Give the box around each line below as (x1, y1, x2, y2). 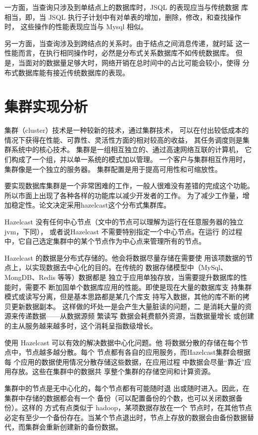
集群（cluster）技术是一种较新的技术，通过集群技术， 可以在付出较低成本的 (4, 125, 249, 135)
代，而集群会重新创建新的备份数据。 (4, 422, 122, 432)
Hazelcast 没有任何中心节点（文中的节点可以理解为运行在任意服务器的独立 (4, 217, 244, 227)
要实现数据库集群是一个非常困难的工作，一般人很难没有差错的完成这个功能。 (4, 180, 254, 191)
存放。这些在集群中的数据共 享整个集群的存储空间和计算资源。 (11, 366, 215, 377)
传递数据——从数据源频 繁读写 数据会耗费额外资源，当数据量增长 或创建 (18, 311, 254, 321)
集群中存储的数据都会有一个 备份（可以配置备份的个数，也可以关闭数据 (4, 392, 236, 403)
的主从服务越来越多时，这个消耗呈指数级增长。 (4, 320, 157, 330)
